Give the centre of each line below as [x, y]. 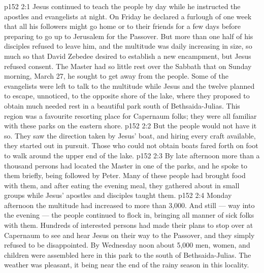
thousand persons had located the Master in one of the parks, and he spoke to [126, 165]
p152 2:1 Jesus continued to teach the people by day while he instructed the [122, 6]
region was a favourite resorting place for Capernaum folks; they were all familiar [130, 115]
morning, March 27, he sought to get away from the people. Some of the [116, 76]
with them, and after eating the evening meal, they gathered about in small [122, 185]
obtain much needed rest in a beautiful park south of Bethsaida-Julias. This [122, 105]
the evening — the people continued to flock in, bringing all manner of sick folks [129, 215]
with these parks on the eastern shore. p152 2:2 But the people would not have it [130, 126]
